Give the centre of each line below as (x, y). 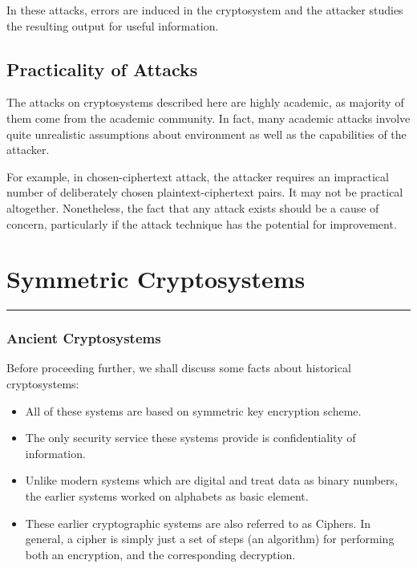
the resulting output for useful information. (113, 25)
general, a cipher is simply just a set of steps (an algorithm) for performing (210, 539)
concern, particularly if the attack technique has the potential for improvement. (202, 223)
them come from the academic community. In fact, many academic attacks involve (208, 118)
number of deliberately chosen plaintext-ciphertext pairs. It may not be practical (205, 192)
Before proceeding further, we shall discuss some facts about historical (179, 368)
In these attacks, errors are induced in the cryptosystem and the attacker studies (205, 10)
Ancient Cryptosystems (84, 338)
